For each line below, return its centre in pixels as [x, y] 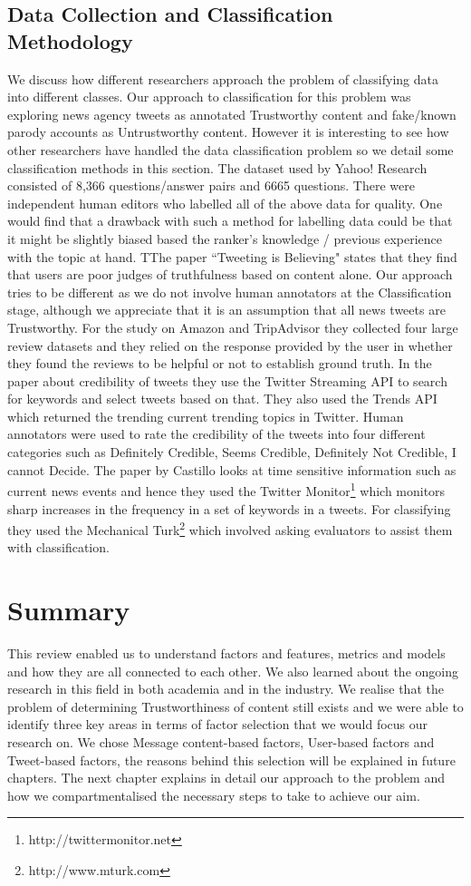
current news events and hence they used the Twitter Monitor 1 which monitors [226, 489]
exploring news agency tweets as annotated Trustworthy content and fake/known [232, 114]
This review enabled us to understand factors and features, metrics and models [226, 653]
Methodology [70, 40]
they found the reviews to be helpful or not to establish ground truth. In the [220, 363]
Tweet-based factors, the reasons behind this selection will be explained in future [231, 759]
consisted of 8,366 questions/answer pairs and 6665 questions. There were [211, 185]
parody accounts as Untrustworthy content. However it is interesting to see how [228, 132]
